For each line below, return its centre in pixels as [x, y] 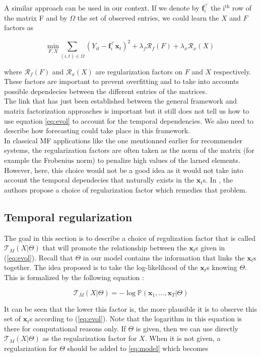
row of [242, 8]
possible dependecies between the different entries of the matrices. [106, 91]
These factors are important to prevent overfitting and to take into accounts [121, 81]
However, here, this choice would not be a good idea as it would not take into [124, 170]
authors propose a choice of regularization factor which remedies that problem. [126, 189]
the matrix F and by [36, 17]
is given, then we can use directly [187, 328]
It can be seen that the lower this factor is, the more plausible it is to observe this [130, 308]
